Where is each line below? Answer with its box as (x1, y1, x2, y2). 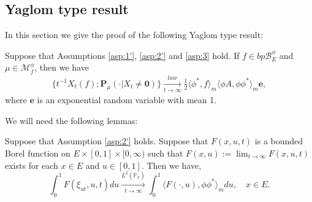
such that (148, 146, 183, 159)
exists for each (5, 158, 58, 171)
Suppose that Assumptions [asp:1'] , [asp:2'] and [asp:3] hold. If (5, 49, 240, 61)
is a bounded (254, 134, 303, 147)
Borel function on (5, 146, 70, 159)
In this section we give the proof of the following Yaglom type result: (5, 28, 264, 41)
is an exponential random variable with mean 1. (37, 93, 217, 106)
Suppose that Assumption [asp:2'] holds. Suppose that (5, 134, 208, 147)
